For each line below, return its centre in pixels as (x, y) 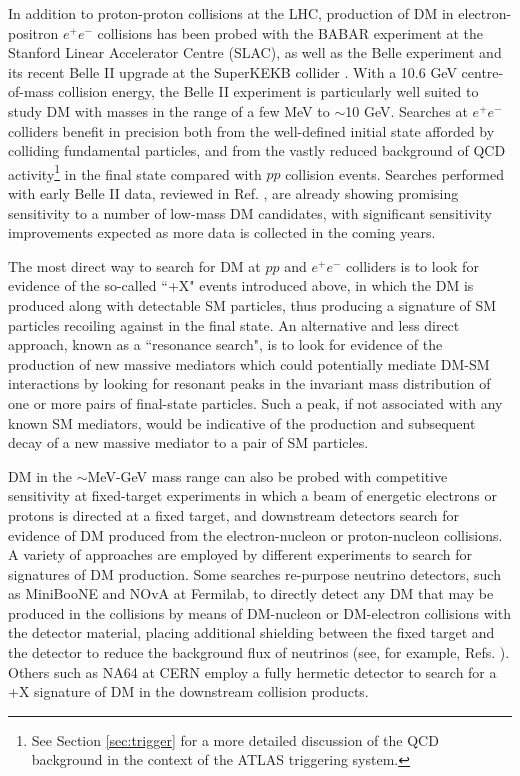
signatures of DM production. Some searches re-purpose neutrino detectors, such (254, 573)
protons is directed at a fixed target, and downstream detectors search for (233, 514)
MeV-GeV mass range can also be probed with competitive (267, 475)
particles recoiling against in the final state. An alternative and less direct (234, 324)
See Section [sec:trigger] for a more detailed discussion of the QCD (235, 739)
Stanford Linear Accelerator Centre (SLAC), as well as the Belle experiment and (255, 52)
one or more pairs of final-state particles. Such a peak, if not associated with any (255, 402)
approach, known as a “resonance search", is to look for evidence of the (225, 344)
